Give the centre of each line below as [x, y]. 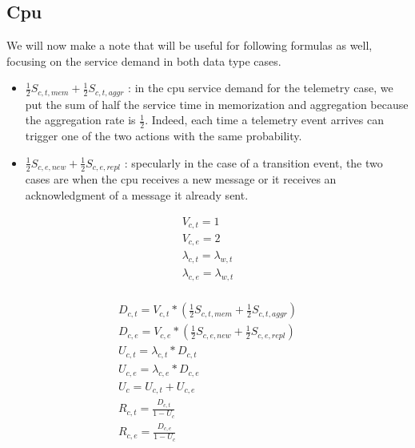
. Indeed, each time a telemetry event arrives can [264, 120]
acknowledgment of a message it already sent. [137, 194]
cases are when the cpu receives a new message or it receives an [181, 179]
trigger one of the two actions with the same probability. [164, 136]
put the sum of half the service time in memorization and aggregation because [217, 104]
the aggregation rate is [80, 120]
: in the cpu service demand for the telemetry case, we [261, 88]
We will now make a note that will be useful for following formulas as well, [190, 45]
